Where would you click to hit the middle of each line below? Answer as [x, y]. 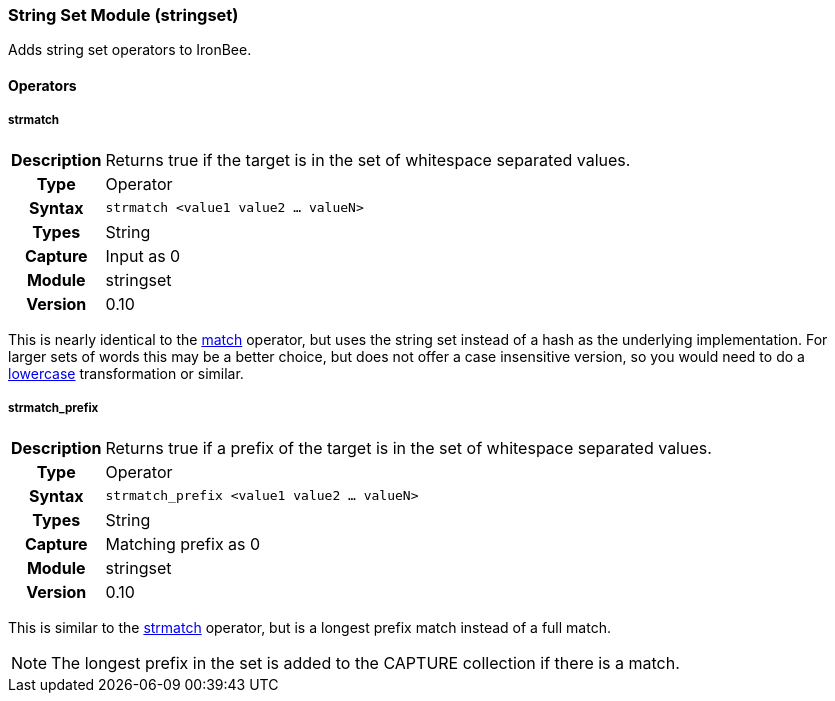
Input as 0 [143, 255]
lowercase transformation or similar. [126, 373]
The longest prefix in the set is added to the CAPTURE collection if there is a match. [365, 662]
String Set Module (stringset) [123, 15]
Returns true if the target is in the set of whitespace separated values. [368, 159]
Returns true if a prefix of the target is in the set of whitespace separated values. [408, 447]
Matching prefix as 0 [183, 543]
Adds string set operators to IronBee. [130, 50]
